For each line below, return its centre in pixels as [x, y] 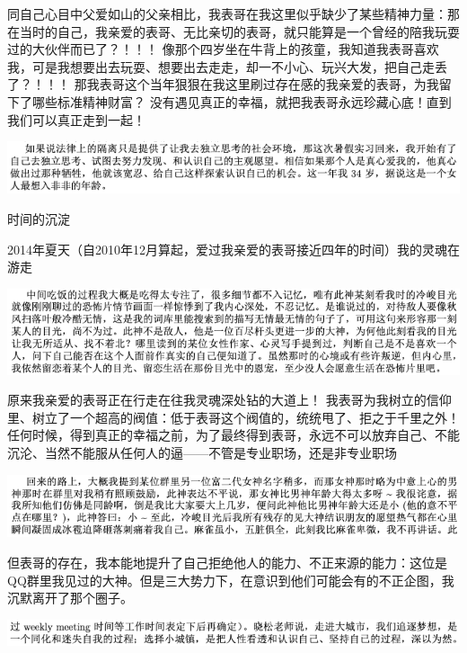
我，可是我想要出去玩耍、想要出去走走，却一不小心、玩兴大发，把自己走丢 [227, 66]
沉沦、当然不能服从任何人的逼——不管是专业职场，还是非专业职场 [202, 452]
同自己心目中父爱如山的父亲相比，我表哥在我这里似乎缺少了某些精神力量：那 [233, 13]
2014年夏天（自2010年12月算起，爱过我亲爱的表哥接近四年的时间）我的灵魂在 [233, 249]
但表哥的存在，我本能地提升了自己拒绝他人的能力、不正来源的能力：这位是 [227, 563]
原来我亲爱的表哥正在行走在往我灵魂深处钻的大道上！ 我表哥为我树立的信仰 [229, 400]
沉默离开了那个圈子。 [70, 598]
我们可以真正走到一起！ [76, 119]
